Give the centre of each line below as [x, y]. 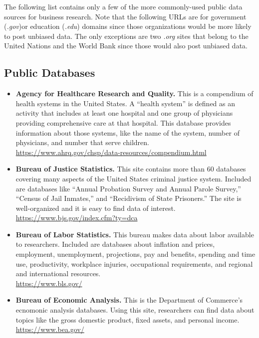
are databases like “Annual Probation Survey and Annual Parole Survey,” [128, 188]
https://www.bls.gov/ [49, 283]
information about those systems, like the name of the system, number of [128, 132]
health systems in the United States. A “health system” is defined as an [126, 103]
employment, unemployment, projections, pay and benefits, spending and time [135, 254]
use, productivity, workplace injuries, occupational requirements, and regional [134, 263]
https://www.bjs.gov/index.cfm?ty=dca [77, 218]
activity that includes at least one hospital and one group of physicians [124, 113]
